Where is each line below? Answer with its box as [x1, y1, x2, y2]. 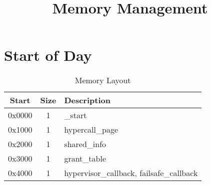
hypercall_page [64, 124, 118, 136]
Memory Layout [74, 74, 131, 86]
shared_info [64, 138, 106, 150]
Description [64, 94, 110, 106]
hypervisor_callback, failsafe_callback [64, 167, 198, 179]
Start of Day [4, 45, 92, 65]
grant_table [64, 153, 106, 165]
